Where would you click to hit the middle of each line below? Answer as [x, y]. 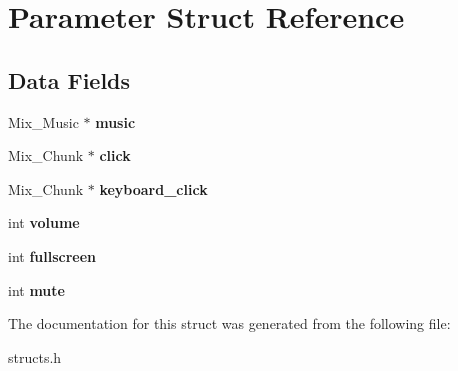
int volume [44, 222]
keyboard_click [153, 188]
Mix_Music [43, 121]
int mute [36, 289]
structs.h [35, 356]
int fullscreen [52, 255]
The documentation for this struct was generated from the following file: [229, 323]
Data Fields [69, 79]
